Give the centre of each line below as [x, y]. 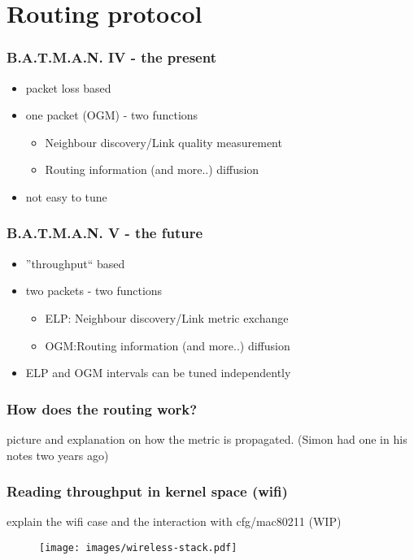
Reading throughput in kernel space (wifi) [147, 491]
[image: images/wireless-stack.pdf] [138, 547]
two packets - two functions [94, 291]
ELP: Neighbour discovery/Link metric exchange [167, 317]
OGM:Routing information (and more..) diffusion [168, 345]
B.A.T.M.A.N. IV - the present [111, 57]
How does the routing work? [102, 408]
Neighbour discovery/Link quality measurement [163, 142]
